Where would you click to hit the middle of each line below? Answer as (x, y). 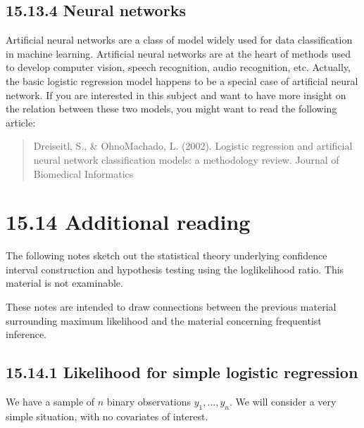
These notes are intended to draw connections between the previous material (171, 307)
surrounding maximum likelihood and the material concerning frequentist (164, 320)
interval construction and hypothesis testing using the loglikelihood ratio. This (175, 269)
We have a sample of (50, 402)
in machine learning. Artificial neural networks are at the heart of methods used (178, 53)
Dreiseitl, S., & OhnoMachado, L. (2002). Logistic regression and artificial (193, 146)
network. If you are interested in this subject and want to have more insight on (176, 95)
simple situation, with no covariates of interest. (107, 416)
